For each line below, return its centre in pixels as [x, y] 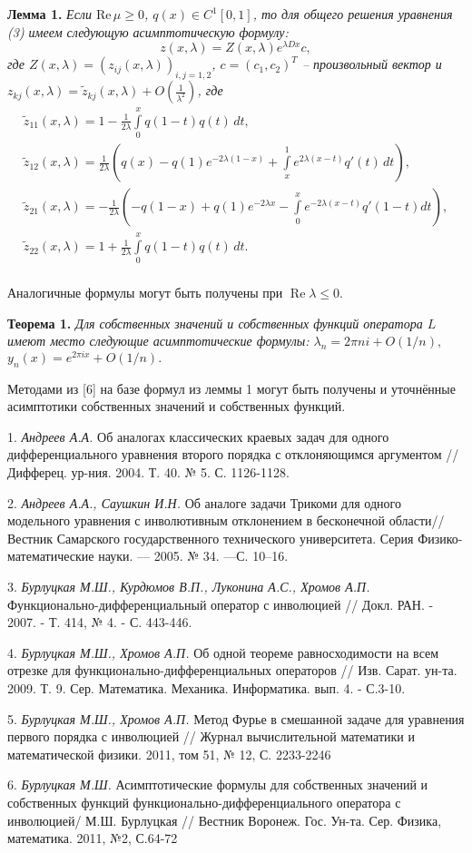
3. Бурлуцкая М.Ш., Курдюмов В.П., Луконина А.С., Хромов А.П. [189, 587]
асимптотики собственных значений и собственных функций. [177, 406]
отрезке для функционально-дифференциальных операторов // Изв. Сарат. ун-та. [232, 670]
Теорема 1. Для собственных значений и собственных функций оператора [215, 323]
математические [51, 556]
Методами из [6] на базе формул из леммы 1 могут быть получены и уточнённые [231, 388]
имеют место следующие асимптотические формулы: [158, 341]
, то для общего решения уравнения [353, 14]
